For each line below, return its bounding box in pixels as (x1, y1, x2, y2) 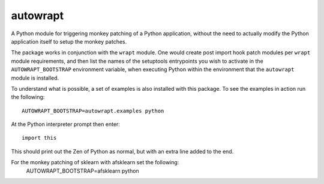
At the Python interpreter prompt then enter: (11, 121, 120, 128)
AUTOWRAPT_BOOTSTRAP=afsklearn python (26, 167, 139, 174)
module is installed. (11, 74, 59, 81)
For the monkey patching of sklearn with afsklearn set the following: (11, 159, 179, 166)
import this (22, 134, 57, 142)
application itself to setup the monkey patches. (11, 38, 127, 45)
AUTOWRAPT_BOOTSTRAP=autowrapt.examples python (22, 108, 164, 114)
